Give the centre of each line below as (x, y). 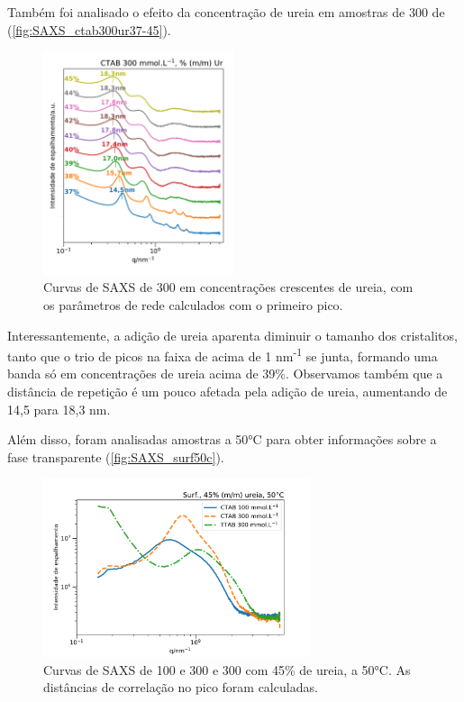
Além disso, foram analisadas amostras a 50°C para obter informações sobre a (222, 439)
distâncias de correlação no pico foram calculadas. (181, 687)
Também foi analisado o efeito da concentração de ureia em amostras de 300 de (226, 12)
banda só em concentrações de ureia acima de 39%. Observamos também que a (225, 374)
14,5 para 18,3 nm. (59, 409)
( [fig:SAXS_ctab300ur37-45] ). (89, 29)
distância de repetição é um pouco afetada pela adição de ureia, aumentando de (227, 391)
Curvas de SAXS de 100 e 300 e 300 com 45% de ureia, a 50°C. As (227, 669)
